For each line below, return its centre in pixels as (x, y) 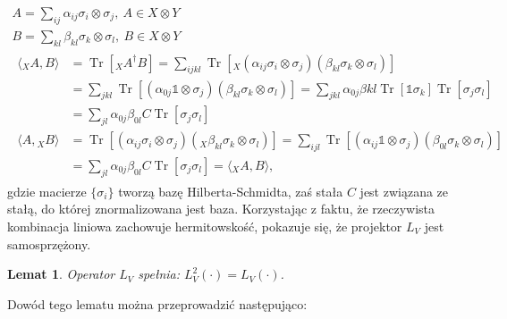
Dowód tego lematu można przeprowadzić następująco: (157, 303)
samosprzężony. (49, 243)
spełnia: (159, 274)
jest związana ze (404, 191)
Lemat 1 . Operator (61, 274)
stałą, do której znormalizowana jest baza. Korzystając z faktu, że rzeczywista (221, 209)
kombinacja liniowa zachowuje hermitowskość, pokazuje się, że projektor (205, 227)
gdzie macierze (47, 191)
